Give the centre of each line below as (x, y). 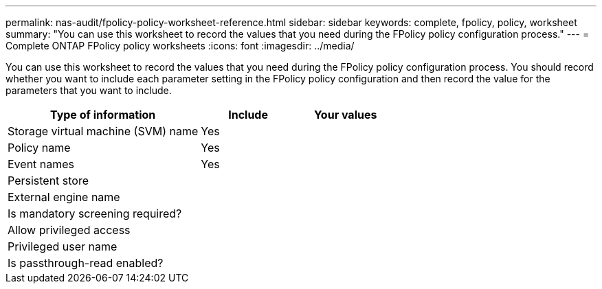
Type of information (103, 115)
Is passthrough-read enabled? (86, 263)
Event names (41, 164)
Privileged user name (63, 246)
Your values (345, 115)
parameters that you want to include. (89, 90)
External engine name (64, 197)
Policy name (39, 148)
